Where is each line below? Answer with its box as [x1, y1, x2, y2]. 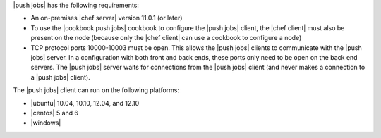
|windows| [30, 118, 61, 127]
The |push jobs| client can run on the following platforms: [13, 86, 180, 94]
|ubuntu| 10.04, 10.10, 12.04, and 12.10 [30, 99, 140, 107]
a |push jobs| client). [30, 73, 91, 81]
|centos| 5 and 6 [30, 108, 79, 117]
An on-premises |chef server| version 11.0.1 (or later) [30, 14, 183, 23]
